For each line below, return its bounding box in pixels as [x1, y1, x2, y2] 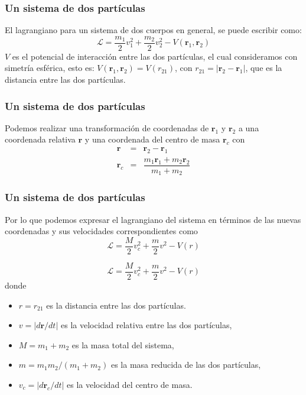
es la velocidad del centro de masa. [67, 378, 193, 390]
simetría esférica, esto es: [5, 61, 95, 74]
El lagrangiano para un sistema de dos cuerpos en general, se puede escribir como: [5, 24, 302, 36]
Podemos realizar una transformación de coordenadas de [5, 121, 209, 134]
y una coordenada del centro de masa [84, 133, 220, 145]
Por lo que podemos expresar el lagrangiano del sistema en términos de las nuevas [5, 213, 301, 225]
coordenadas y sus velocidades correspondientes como [5, 225, 198, 237]
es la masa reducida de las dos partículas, [110, 358, 261, 371]
